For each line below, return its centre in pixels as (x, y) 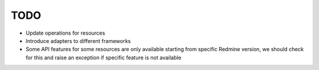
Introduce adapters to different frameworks (78, 41)
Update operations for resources (66, 33)
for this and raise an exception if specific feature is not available (103, 57)
